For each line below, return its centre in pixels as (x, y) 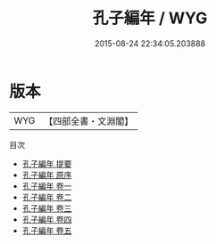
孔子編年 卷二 (47, 197)
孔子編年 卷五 (47, 230)
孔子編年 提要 (47, 163)
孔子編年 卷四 (47, 219)
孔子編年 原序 (47, 175)
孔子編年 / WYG (150, 18)
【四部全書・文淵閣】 (89, 121)
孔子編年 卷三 (47, 208)
